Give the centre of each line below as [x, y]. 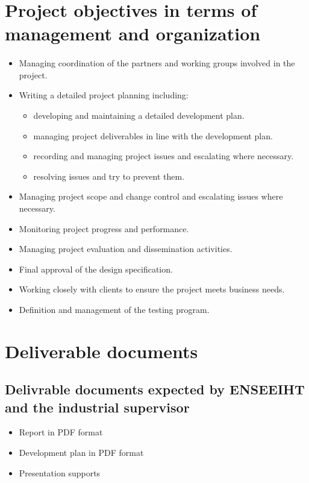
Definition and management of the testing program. [114, 309]
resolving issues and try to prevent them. [109, 176]
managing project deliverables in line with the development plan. [153, 135]
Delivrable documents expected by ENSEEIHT [155, 389]
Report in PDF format [61, 432]
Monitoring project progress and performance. [104, 228]
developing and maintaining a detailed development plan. [139, 115]
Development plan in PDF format [81, 453]
